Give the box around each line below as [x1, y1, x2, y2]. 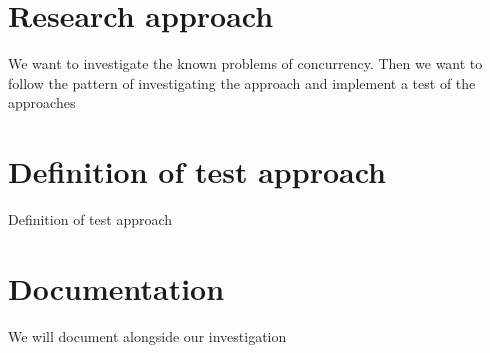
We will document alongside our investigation [8, 325, 287, 346]
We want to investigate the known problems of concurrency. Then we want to [8, 53, 483, 74]
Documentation [8, 267, 225, 308]
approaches [8, 92, 76, 113]
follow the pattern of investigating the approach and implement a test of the [8, 72, 476, 93]
